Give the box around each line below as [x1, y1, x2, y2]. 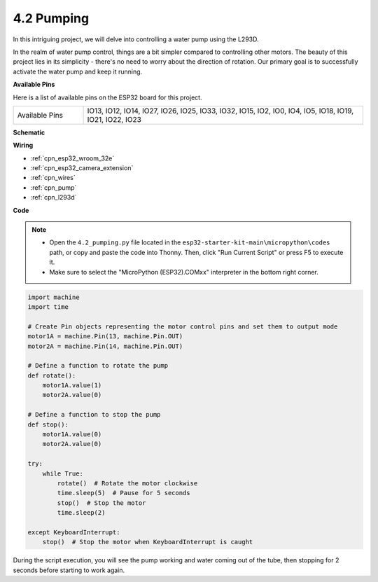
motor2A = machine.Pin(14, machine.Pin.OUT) [27, 342, 183, 350]
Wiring [13, 141, 34, 150]
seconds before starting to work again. [13, 566, 125, 574]
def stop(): [27, 420, 69, 429]
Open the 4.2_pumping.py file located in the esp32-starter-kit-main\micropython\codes [49, 238, 330, 247]
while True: [42, 469, 84, 478]
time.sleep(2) [57, 508, 106, 517]
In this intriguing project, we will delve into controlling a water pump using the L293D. [13, 35, 259, 43]
